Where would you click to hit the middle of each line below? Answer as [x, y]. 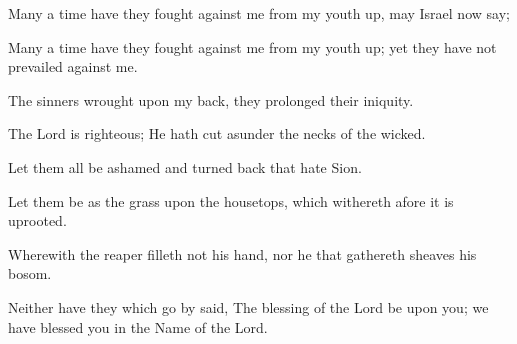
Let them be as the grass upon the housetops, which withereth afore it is [231, 200]
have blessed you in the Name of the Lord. [138, 326]
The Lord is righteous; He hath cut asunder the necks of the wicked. [217, 133]
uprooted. [37, 220]
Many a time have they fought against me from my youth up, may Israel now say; [259, 13]
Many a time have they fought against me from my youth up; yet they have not [252, 46]
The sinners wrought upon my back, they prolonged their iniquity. [211, 99]
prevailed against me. [73, 66]
